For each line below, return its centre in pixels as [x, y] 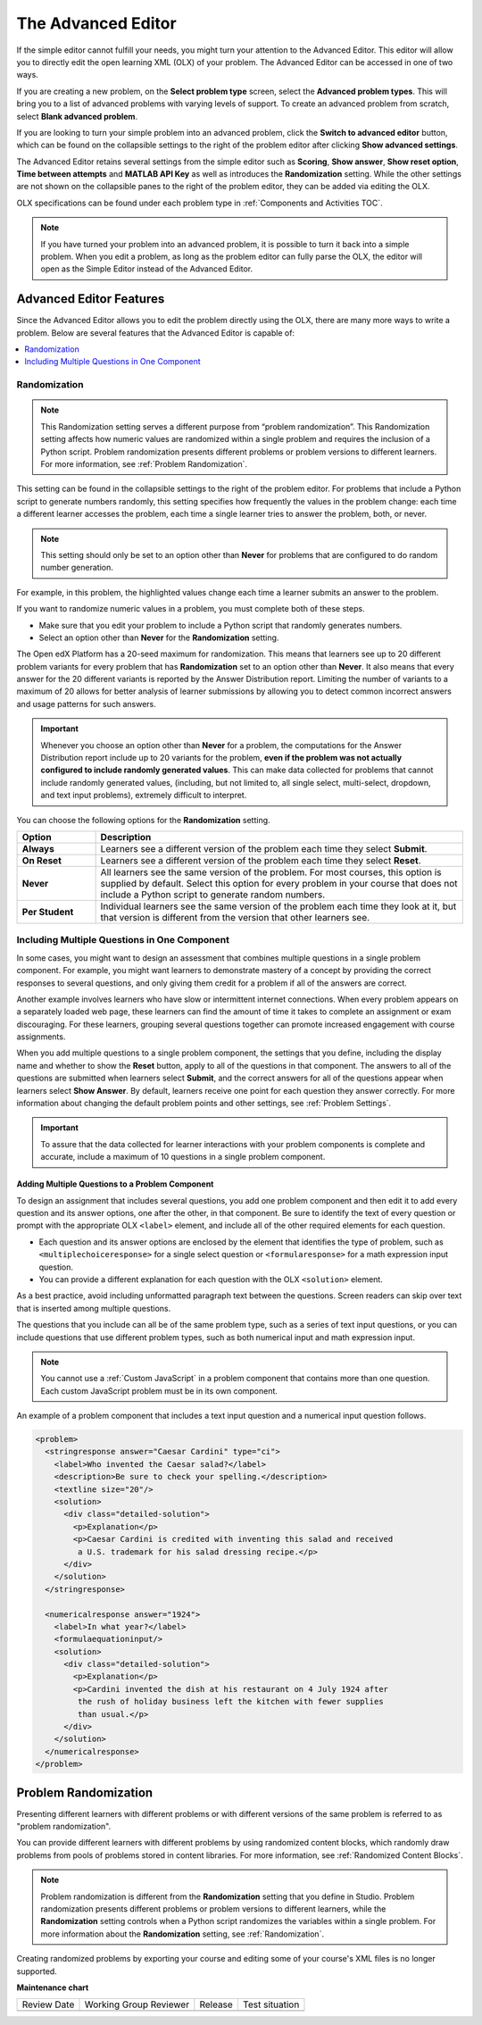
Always [38, 848]
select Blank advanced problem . [77, 116]
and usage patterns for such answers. [86, 704]
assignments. [41, 1037]
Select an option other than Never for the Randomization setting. [159, 637]
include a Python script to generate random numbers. [213, 895]
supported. [37, 1971]
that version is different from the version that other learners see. [235, 917]
